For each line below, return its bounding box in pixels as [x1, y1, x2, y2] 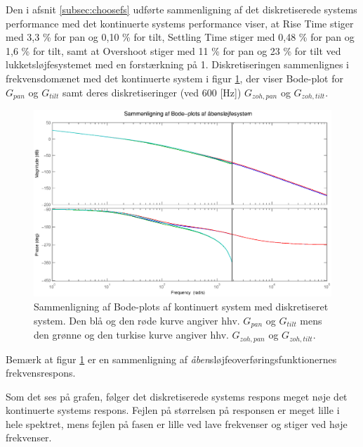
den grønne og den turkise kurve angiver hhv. [34, 327, 229, 342]
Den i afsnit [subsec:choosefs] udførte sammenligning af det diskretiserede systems [6, 2, 357, 16]
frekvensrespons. [6, 365, 76, 380]
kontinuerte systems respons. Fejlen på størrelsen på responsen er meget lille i [6, 403, 340, 417]
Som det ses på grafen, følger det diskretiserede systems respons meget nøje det [6, 389, 348, 403]
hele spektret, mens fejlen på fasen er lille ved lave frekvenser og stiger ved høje [6, 416, 348, 431]
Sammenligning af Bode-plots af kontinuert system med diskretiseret [34, 299, 329, 314]
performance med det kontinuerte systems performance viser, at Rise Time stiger [6, 15, 354, 30]
